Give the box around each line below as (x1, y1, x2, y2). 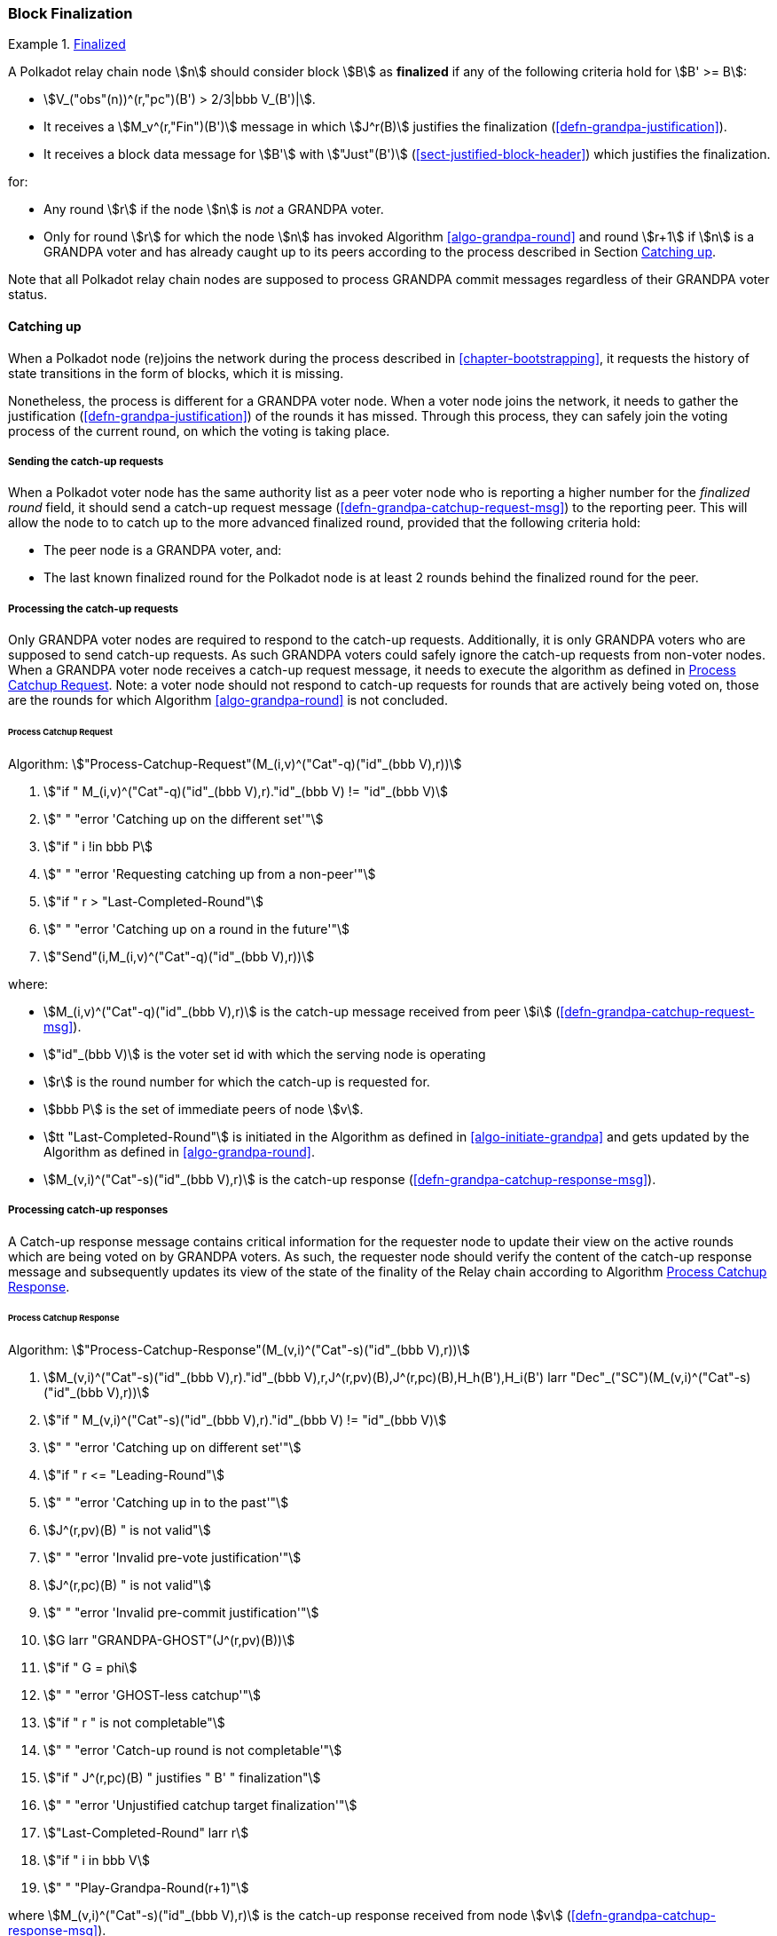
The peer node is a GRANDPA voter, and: (43, 542, 282, 558)
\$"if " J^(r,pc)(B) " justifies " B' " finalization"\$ (43, 1770, 321, 1786)
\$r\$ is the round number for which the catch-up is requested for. (43, 1073, 430, 1089)
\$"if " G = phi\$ (43, 1660, 137, 1676)
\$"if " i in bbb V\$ (43, 1853, 150, 1869)
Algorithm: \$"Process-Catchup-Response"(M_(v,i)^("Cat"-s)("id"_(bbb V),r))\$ (8, 1342, 470, 1358)
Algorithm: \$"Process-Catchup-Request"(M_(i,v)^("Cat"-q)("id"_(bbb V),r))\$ (8, 755, 462, 771)
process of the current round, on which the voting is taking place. (8, 423, 390, 439)
